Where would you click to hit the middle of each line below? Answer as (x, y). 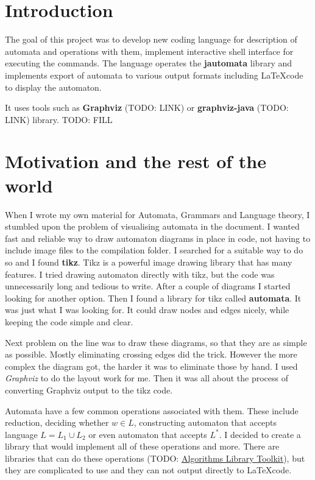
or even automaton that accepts (148, 434)
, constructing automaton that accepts (205, 422)
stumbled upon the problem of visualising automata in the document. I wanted (152, 226)
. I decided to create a (260, 434)
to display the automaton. (53, 87)
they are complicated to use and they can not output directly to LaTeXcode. (148, 470)
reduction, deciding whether (57, 422)
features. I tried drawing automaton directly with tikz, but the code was (140, 274)
